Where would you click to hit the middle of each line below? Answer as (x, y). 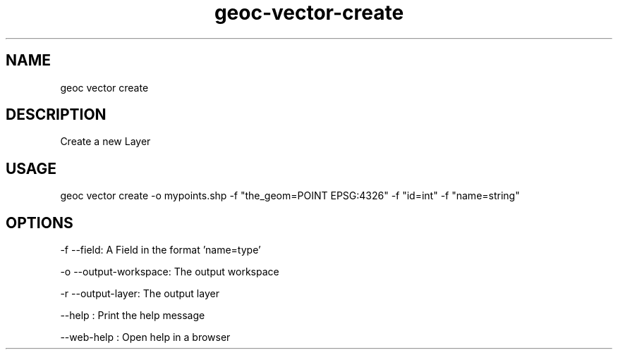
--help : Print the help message (133, 316)
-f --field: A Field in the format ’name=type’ (160, 250)
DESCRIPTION (56, 115)
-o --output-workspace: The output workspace (170, 272)
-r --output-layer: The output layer (140, 294)
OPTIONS (40, 223)
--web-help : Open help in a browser (145, 337)
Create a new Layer (105, 142)
